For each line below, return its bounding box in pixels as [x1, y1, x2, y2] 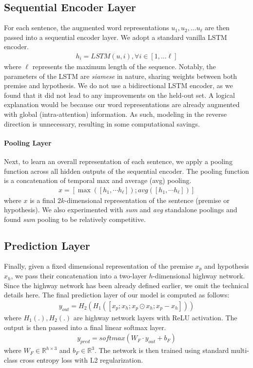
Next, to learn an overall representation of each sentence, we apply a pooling [4, 156, 233, 166]
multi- [231, 345, 249, 355]
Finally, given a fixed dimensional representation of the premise [4, 260, 193, 271]
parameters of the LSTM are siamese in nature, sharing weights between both [4, 71, 237, 81]
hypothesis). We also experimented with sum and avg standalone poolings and [4, 204, 237, 215]
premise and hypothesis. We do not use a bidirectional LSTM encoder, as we [4, 80, 233, 91]
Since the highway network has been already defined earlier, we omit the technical [4, 280, 249, 290]
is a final [30, 195, 56, 205]
